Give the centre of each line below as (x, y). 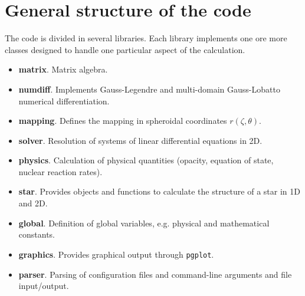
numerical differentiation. (64, 101)
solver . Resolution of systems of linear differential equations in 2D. (140, 140)
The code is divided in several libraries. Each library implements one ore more (146, 38)
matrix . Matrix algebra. (63, 69)
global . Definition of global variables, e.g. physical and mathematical (144, 223)
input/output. (44, 286)
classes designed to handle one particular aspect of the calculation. (125, 49)
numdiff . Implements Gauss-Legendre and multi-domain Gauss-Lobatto (149, 89)
